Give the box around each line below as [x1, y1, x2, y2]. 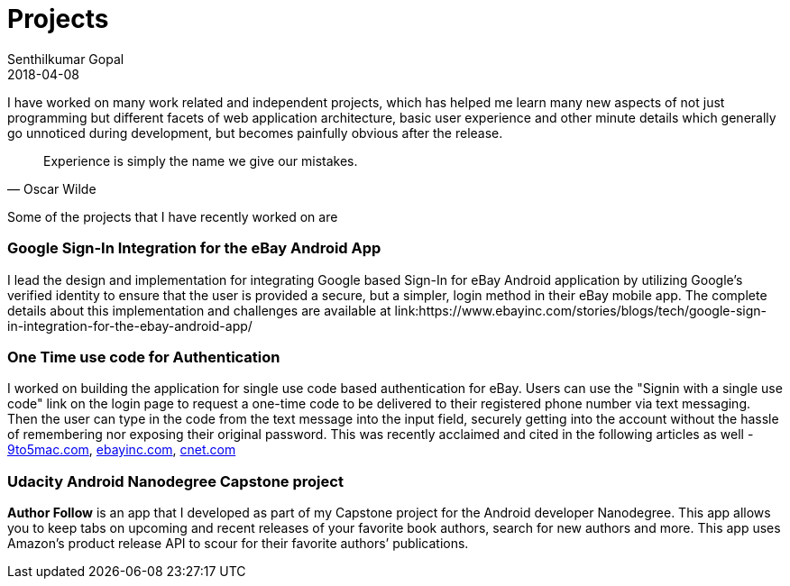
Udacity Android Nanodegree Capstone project [7, 472, 344, 490]
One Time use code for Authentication [7, 347, 280, 366]
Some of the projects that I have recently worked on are [7, 208, 338, 224]
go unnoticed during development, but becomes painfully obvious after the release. [7, 124, 503, 141]
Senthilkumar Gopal [7, 50, 124, 67]
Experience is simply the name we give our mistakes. [43, 152, 358, 169]
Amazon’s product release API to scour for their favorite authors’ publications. [7, 536, 469, 551]
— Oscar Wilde [7, 180, 96, 197]
